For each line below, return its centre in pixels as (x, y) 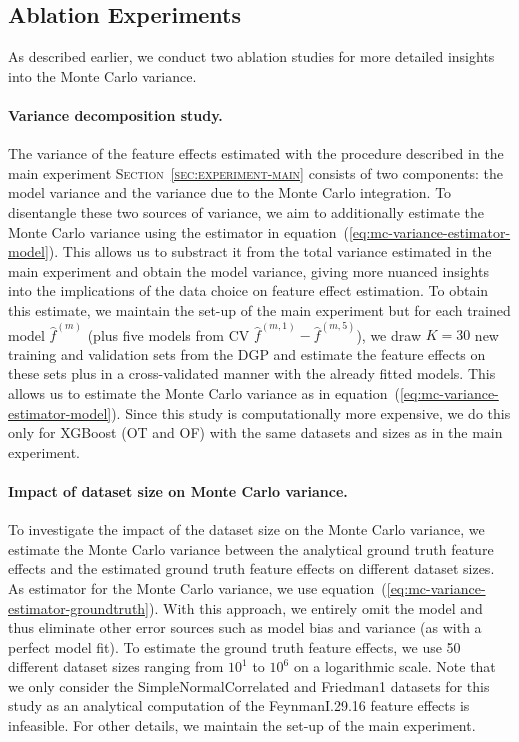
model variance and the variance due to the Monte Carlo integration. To (230, 192)
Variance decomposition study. (115, 114)
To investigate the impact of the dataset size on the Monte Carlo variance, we (246, 529)
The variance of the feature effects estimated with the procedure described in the (256, 153)
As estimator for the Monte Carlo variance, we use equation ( (197, 587)
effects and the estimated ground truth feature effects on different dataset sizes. (251, 568)
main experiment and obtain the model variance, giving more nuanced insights (248, 270)
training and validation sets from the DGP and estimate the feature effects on (247, 353)
